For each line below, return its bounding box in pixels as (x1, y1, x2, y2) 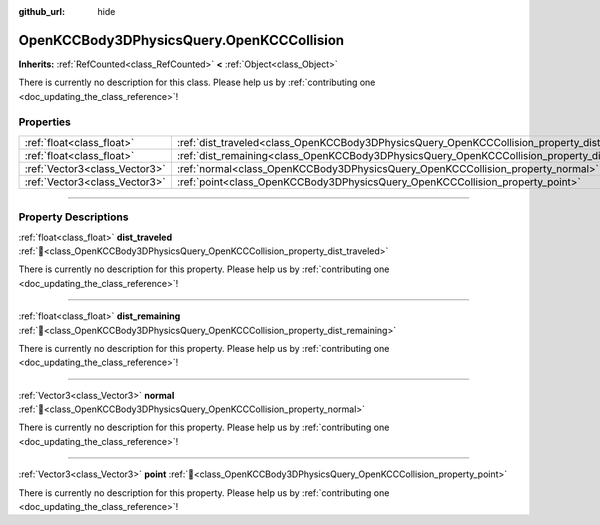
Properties (18, 115, 72, 129)
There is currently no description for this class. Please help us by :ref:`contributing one (18, 76, 376, 89)
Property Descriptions (18, 210, 129, 224)
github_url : (18, 6, 65, 17)
